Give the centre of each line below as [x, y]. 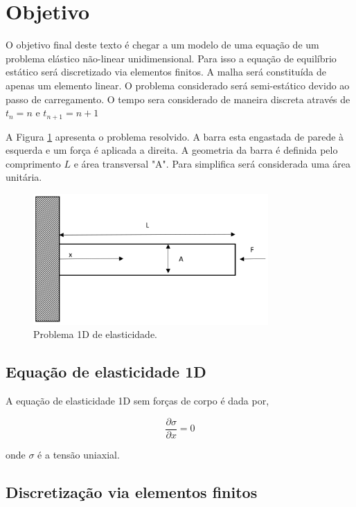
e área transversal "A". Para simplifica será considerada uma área [212, 163]
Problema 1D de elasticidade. [96, 334]
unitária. [24, 177]
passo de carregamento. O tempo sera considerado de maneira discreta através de [178, 99]
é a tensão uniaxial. [79, 454]
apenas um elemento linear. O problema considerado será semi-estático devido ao [178, 85]
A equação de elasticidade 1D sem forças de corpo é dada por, [137, 401]
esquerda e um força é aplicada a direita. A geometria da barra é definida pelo [172, 150]
